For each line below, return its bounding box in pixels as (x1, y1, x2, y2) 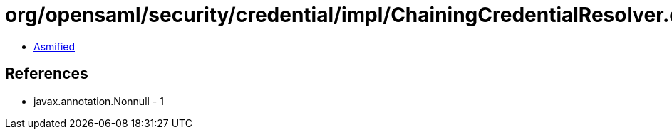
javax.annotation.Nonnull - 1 (33, 94, 164, 107)
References (5, 65, 88, 83)
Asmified (33, 40, 76, 53)
